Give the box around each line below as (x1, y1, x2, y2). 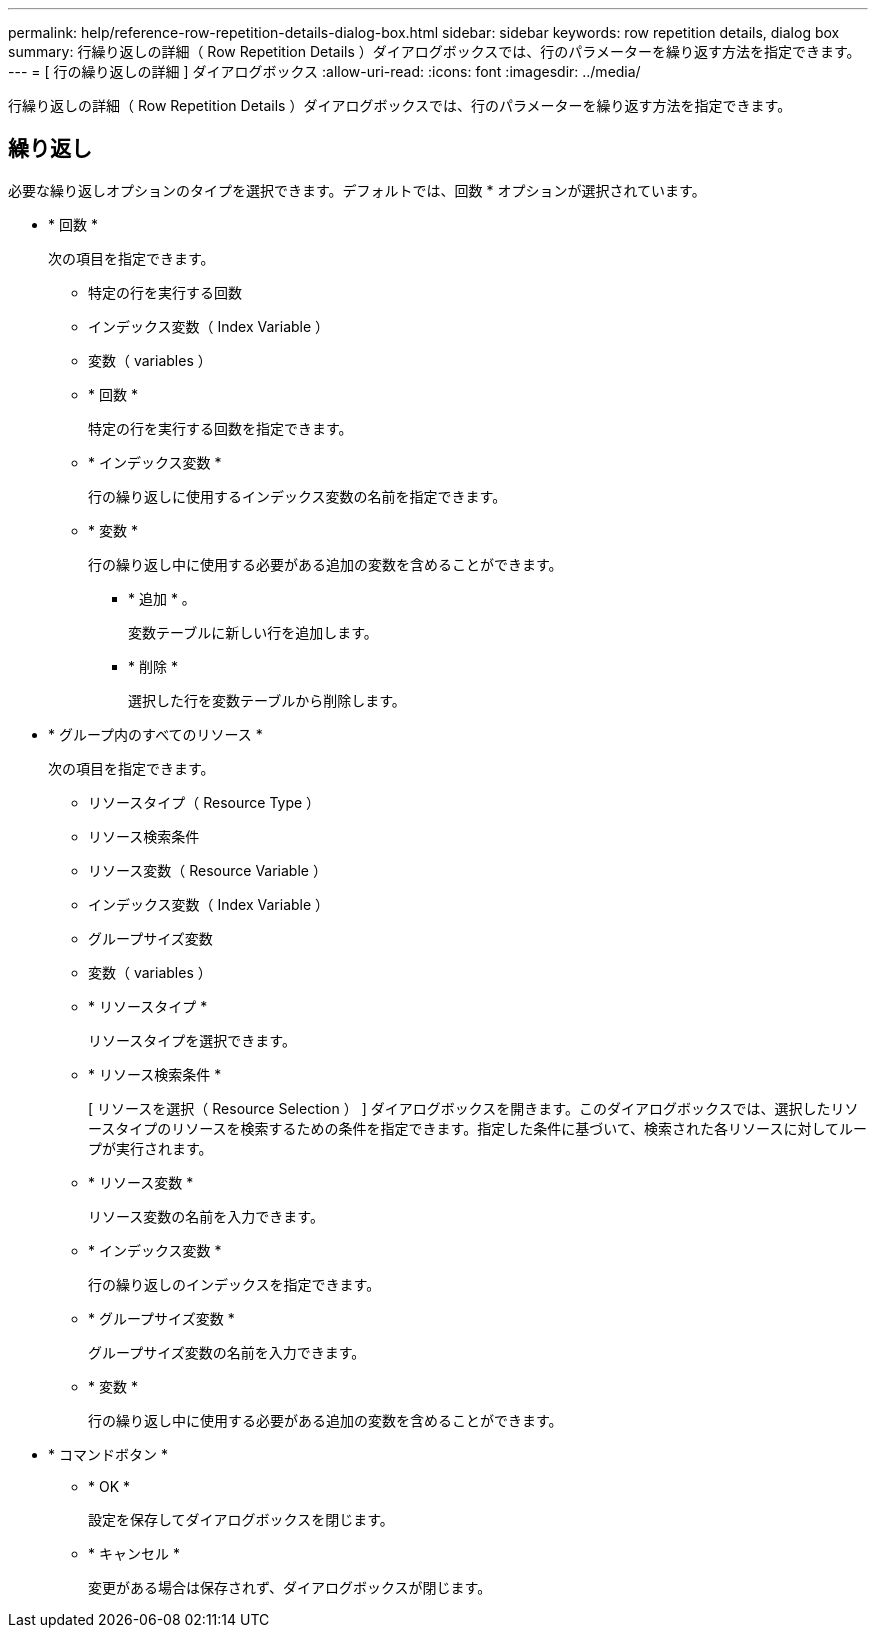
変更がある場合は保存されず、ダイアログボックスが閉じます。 (88, 1578, 492, 1596)
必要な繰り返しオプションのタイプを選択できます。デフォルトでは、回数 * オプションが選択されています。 (8, 181, 706, 199)
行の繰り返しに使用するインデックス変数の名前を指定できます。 (88, 487, 507, 505)
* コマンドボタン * (48, 1445, 168, 1463)
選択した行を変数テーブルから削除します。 (128, 691, 406, 709)
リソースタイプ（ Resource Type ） (88, 793, 321, 811)
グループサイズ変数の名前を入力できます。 (88, 1343, 366, 1361)
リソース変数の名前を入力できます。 (88, 1207, 324, 1225)
